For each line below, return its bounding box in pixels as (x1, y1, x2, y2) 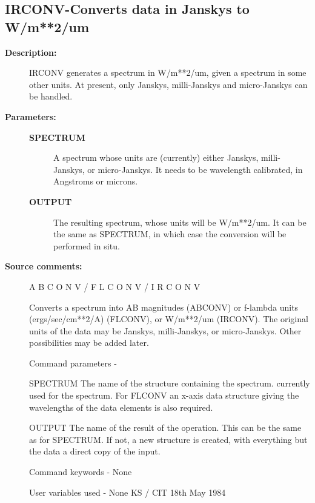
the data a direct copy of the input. (29, 445, 161, 457)
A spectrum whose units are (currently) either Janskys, (53, 151, 259, 164)
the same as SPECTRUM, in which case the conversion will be (53, 228, 287, 240)
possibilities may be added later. (29, 336, 149, 349)
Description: (5, 46, 57, 58)
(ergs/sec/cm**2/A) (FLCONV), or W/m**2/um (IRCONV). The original (29, 312, 308, 325)
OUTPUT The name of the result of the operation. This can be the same (29, 421, 302, 434)
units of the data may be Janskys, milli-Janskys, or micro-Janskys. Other (29, 324, 302, 337)
